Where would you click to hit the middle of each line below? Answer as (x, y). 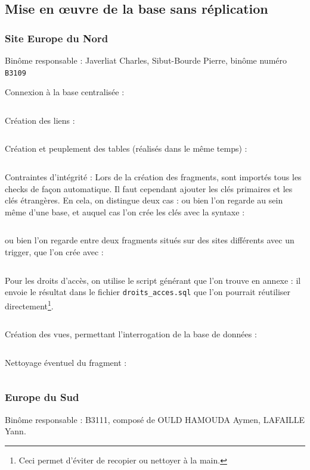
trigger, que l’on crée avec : (54, 252)
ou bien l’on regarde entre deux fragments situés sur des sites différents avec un (150, 240)
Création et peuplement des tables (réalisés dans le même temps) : (126, 148)
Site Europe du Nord (57, 38)
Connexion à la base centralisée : (65, 92)
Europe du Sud (42, 397)
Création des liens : (40, 120)
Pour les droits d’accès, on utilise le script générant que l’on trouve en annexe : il (153, 280)
